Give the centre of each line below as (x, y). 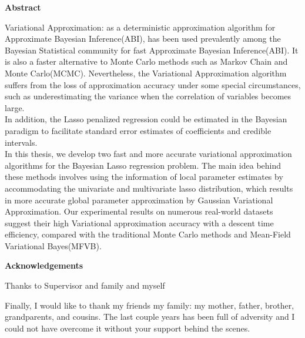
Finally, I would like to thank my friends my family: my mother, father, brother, (150, 305)
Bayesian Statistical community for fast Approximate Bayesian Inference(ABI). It (152, 50)
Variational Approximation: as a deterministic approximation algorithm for (140, 27)
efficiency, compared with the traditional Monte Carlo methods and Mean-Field (148, 234)
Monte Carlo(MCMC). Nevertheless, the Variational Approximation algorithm (146, 73)
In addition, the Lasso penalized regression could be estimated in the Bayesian (146, 119)
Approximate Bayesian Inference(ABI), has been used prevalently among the (143, 39)
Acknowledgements (44, 265)
